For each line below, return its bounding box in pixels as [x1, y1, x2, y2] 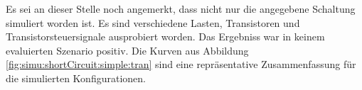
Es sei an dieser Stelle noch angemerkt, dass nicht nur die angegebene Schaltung [6, 1, 356, 16]
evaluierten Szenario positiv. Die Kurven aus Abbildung [6, 43, 249, 57]
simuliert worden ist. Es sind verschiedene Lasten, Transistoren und [6, 15, 300, 30]
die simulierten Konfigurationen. [6, 70, 146, 85]
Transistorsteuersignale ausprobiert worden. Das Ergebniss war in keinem [6, 29, 325, 44]
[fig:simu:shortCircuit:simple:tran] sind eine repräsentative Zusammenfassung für [6, 57, 356, 72]
